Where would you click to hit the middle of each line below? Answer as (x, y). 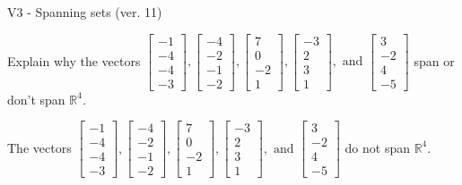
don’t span (36, 99)
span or (434, 60)
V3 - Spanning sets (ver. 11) (85, 12)
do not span (377, 147)
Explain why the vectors (74, 60)
